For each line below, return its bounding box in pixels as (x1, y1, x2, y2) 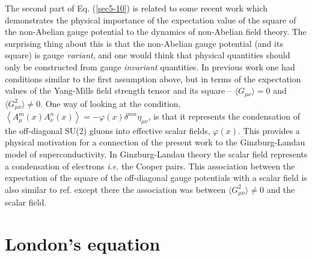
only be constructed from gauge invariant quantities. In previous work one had (5, 60, 295, 73)
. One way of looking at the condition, (40, 97, 181, 109)
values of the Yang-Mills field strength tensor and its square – (5, 84, 232, 97)
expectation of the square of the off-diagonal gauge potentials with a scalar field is (5, 171, 307, 184)
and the (266, 183, 295, 195)
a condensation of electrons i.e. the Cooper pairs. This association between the (5, 159, 295, 172)
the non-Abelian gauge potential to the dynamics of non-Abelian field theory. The (5, 25, 307, 38)
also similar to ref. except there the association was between (5, 183, 226, 195)
